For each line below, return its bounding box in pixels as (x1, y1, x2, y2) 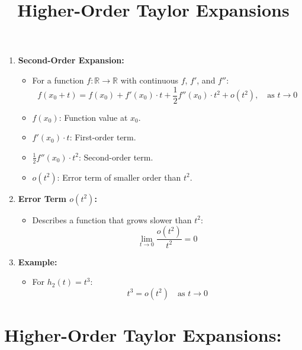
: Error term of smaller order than (57, 171, 181, 183)
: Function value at (59, 111, 128, 123)
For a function (32, 73, 84, 86)
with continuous (120, 73, 178, 86)
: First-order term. (69, 131, 136, 143)
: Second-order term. (79, 150, 153, 163)
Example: (18, 255, 57, 268)
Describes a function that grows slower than (32, 213, 192, 226)
